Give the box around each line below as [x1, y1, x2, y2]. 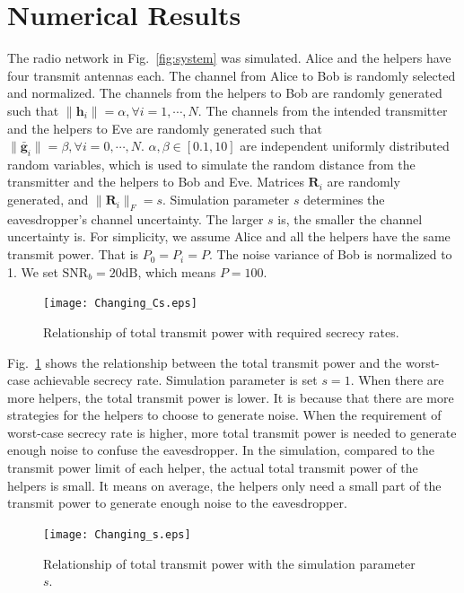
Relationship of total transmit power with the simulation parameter [43, 554, 416, 572]
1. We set [7, 262, 58, 281]
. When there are [350, 371, 444, 389]
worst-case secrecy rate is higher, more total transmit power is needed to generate [7, 423, 457, 441]
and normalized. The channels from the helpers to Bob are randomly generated [7, 83, 442, 102]
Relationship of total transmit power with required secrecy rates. [43, 322, 399, 341]
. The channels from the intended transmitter [197, 100, 448, 119]
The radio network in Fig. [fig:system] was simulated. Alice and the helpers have [7, 48, 451, 67]
